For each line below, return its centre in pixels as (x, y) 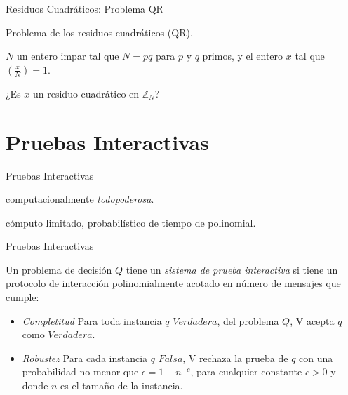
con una (316, 357)
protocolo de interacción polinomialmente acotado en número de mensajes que (173, 283)
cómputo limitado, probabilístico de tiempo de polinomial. (131, 222)
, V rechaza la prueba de (235, 357)
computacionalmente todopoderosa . (80, 199)
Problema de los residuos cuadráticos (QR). (99, 32)
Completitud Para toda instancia (92, 320)
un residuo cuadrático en (86, 93)
